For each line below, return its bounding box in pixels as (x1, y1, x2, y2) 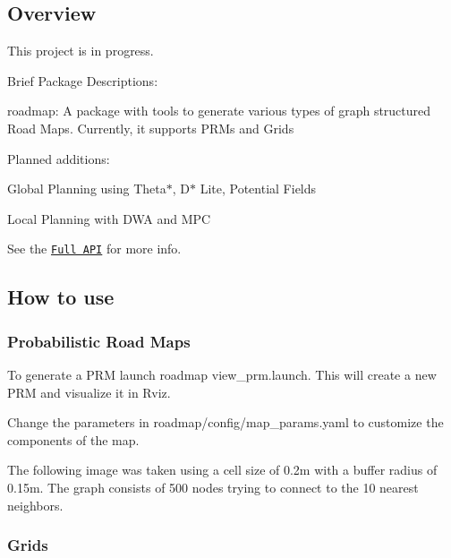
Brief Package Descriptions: (7, 71, 158, 90)
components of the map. (7, 430, 140, 449)
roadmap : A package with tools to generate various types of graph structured (7, 101, 431, 120)
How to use (7, 283, 115, 311)
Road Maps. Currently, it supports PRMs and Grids (7, 118, 294, 137)
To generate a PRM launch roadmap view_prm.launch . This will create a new (7, 365, 437, 384)
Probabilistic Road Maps (7, 330, 191, 352)
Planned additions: (7, 149, 110, 167)
